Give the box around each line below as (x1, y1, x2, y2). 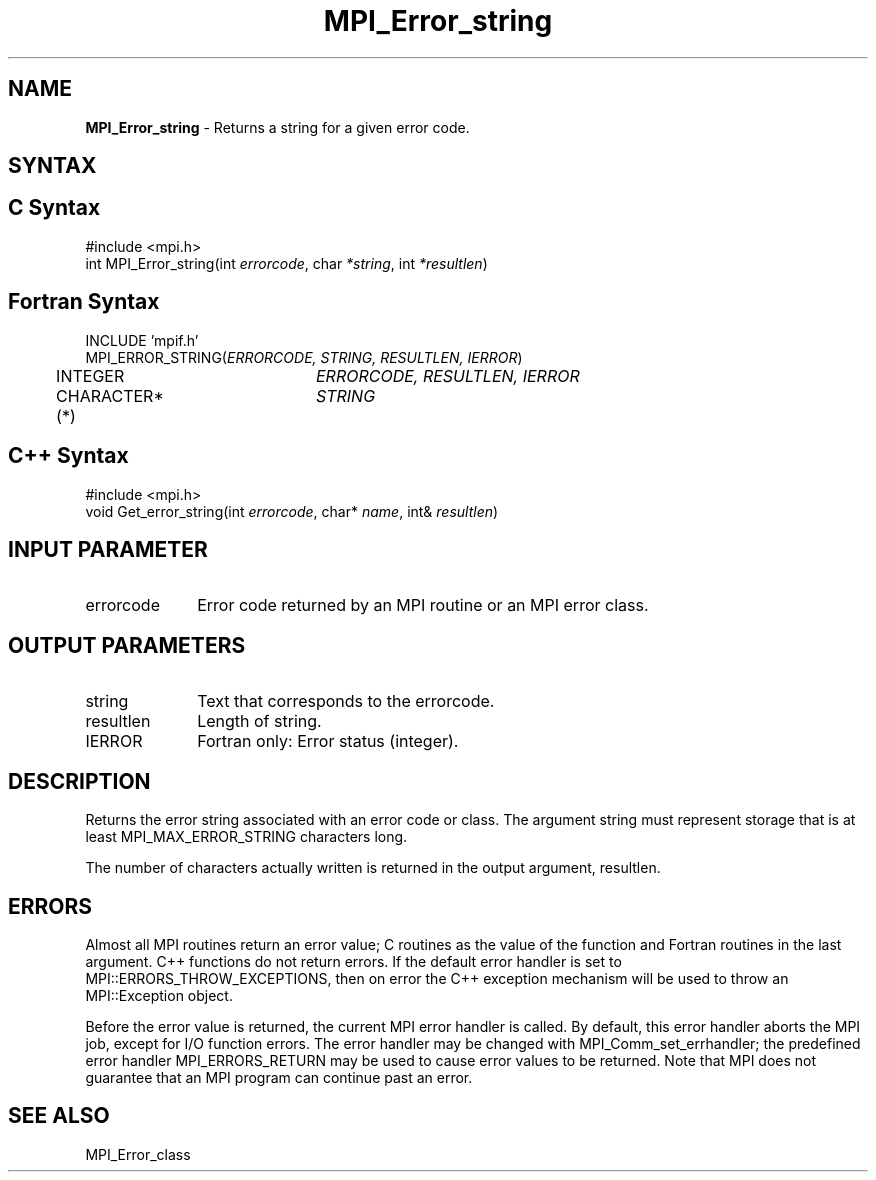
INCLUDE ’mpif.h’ (85, 331, 199, 349)
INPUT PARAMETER (8, 536, 208, 562)
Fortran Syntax (8, 289, 160, 315)
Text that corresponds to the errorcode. (197, 691, 495, 712)
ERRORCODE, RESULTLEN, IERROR (315, 365, 580, 386)
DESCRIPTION (8, 768, 151, 794)
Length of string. (197, 711, 322, 732)
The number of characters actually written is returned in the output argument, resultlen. (85, 859, 661, 877)
